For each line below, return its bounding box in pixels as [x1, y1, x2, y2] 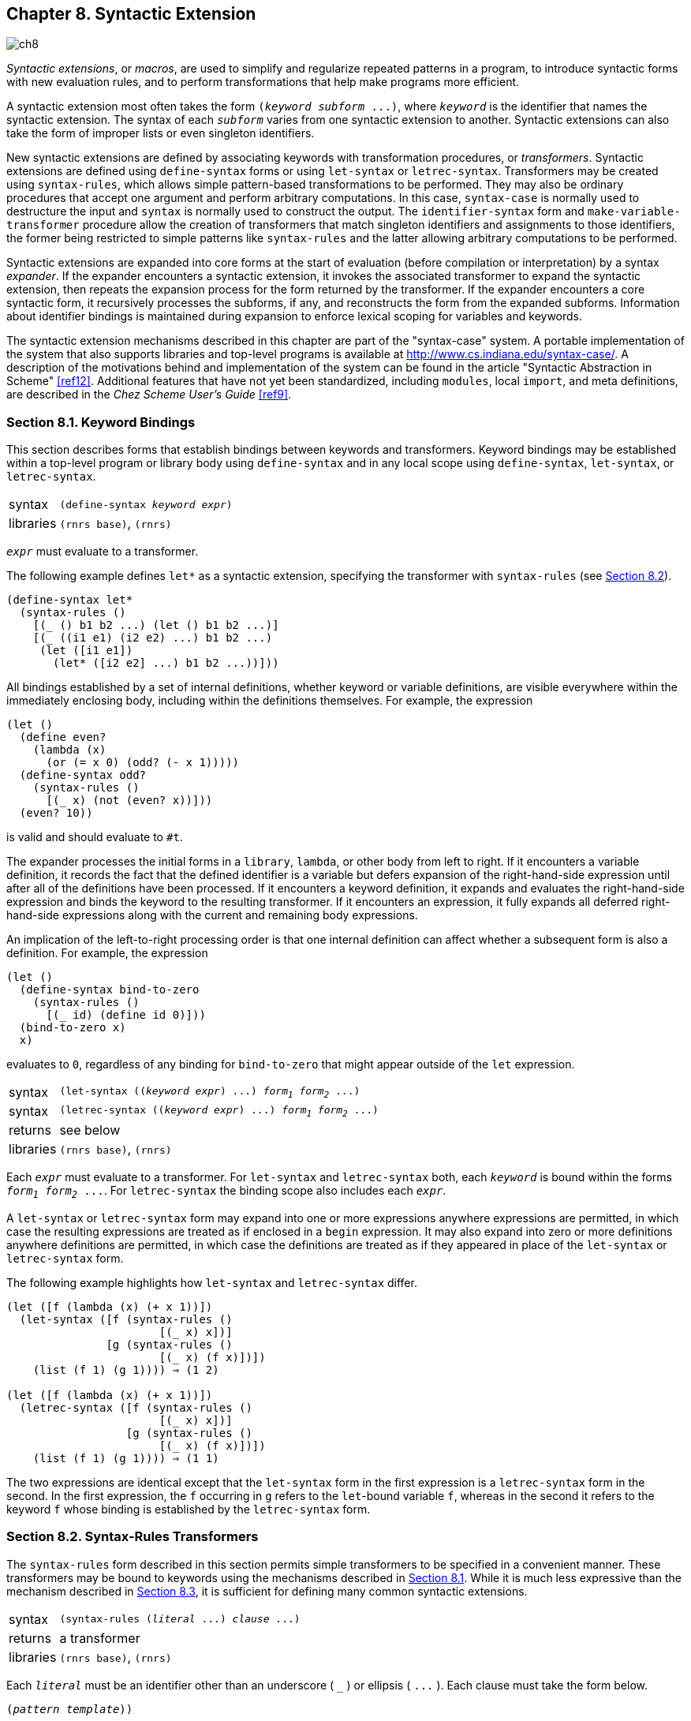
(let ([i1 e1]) [39, 644, 133, 657]
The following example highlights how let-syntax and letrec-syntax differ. [6, 1275, 417, 1289]
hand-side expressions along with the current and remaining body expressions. [6, 908, 418, 922]
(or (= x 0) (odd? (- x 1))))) [46, 756, 240, 769]
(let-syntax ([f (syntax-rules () [19, 1312, 233, 1326]
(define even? [19, 731, 106, 744]
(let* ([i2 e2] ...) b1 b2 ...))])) [53, 657, 279, 670]
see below [59, 1122, 121, 1139]
